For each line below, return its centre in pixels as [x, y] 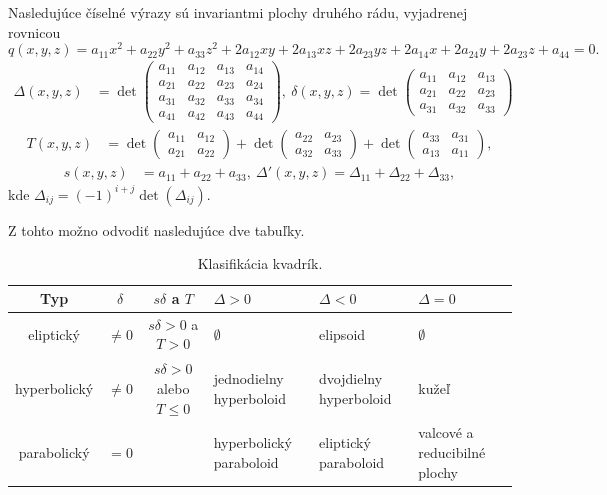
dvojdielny [351, 378]
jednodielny [248, 378]
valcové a [446, 432]
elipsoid [342, 333]
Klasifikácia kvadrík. [260, 263]
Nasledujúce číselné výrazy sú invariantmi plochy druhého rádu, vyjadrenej [238, 12]
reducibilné [452, 451]
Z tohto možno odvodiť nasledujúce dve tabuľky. [156, 229]
